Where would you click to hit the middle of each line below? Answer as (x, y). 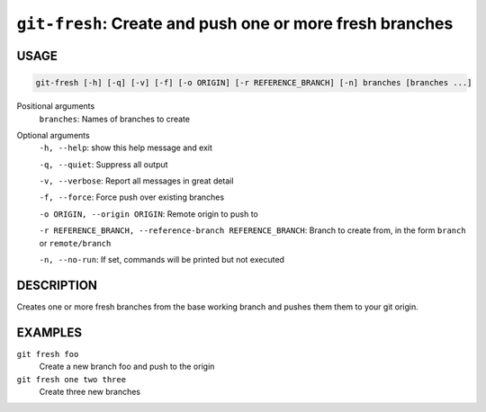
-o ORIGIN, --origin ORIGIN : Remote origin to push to (148, 214)
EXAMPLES (49, 332)
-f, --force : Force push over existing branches (132, 197)
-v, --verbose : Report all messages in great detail (136, 181)
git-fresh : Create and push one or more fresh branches (235, 23)
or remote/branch (75, 243)
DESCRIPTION (57, 285)
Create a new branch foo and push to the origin (127, 367)
